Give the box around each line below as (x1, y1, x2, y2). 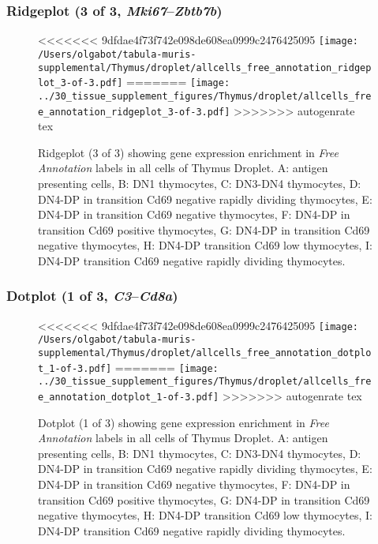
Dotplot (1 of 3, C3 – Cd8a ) (6, 286, 178, 306)
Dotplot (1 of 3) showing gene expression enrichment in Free (38, 414, 329, 430)
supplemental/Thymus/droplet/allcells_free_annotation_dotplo (38, 347, 372, 359)
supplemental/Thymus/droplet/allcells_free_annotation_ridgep (38, 62, 372, 73)
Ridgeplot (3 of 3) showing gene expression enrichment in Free (38, 144, 339, 160)
